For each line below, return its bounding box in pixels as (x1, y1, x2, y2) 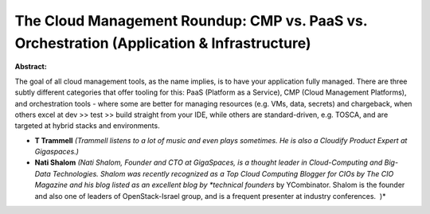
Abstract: (14, 62, 47, 72)
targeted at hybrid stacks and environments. (14, 121, 160, 130)
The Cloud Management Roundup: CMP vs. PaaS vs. (14, 12, 368, 29)
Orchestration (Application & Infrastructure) (14, 34, 311, 52)
